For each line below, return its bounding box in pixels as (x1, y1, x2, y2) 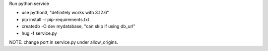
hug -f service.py (21, 30, 57, 36)
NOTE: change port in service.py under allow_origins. (9, 39, 119, 45)
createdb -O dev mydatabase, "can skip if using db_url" (21, 24, 135, 29)
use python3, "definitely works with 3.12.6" (21, 10, 109, 16)
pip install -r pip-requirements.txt (21, 16, 89, 22)
